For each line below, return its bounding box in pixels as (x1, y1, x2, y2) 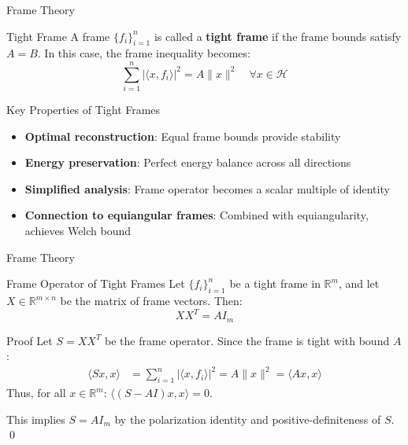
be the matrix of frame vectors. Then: (60, 292, 243, 309)
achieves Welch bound (24, 222, 132, 239)
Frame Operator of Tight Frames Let (6, 275, 185, 292)
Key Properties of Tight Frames (6, 101, 161, 118)
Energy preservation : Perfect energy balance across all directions (24, 154, 351, 171)
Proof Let (6, 332, 53, 348)
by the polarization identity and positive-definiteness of (114, 410, 381, 427)
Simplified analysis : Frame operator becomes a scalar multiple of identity (24, 180, 390, 197)
